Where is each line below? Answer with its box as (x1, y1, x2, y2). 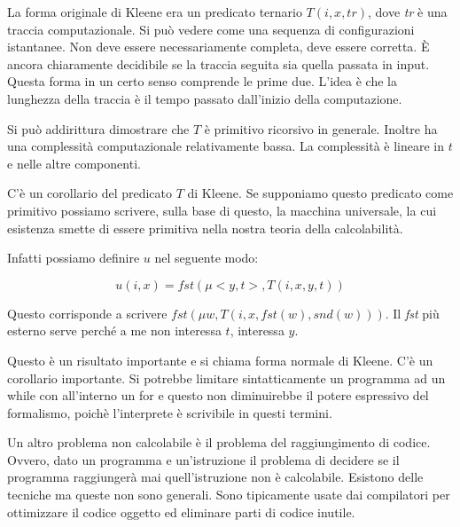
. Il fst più (385, 303, 440, 322)
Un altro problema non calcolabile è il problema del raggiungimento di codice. (7, 433, 431, 452)
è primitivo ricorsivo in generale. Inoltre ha (204, 119, 438, 138)
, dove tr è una (367, 3, 448, 20)
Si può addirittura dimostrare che (7, 119, 190, 138)
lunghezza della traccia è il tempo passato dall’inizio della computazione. (7, 89, 402, 107)
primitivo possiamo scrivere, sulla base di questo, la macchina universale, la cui (7, 201, 437, 219)
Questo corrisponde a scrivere (7, 303, 168, 322)
